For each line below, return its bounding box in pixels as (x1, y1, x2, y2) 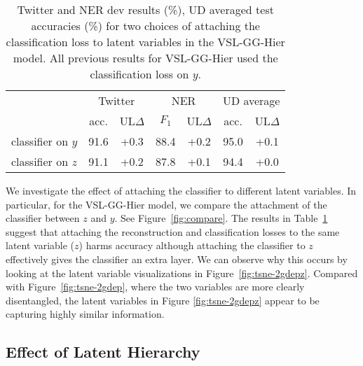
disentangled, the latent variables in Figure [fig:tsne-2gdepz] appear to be (6, 293, 320, 307)
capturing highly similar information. (6, 307, 165, 321)
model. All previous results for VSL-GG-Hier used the (13, 50, 278, 66)
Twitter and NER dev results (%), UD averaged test (17, 1, 274, 17)
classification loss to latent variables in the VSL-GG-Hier (6, 34, 285, 50)
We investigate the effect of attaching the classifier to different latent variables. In (6, 183, 357, 197)
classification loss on (90, 66, 189, 82)
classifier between (6, 211, 80, 225)
